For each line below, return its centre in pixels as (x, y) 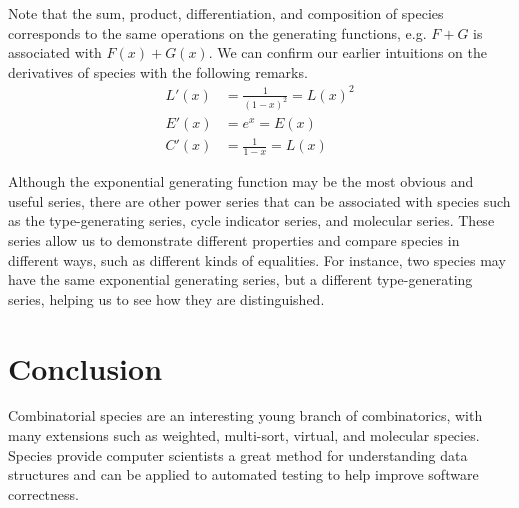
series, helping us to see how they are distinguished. (166, 298)
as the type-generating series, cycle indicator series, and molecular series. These (251, 220)
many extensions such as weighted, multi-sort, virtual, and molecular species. (244, 435)
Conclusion (85, 367)
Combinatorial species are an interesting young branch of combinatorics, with (245, 415)
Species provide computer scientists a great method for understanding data (238, 454)
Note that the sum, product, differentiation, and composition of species (226, 13)
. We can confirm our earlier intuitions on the (347, 52)
